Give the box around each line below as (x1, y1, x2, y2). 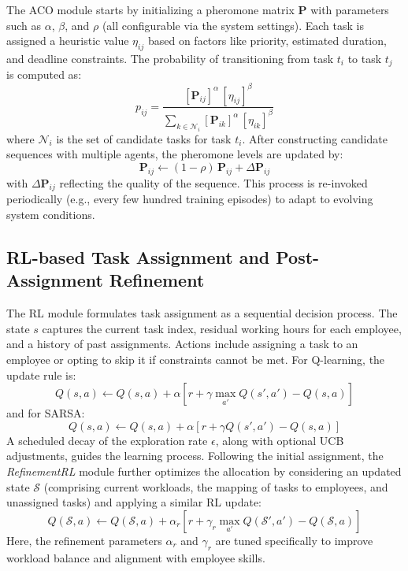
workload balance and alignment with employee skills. (6, 549, 265, 565)
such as (6, 17, 42, 33)
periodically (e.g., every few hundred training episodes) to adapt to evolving (6, 191, 373, 207)
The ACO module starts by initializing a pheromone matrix (6, 2, 295, 17)
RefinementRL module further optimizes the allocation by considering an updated (6, 462, 402, 479)
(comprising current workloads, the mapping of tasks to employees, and (43, 478, 388, 495)
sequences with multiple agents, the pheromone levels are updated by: (6, 146, 343, 162)
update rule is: (6, 366, 76, 383)
